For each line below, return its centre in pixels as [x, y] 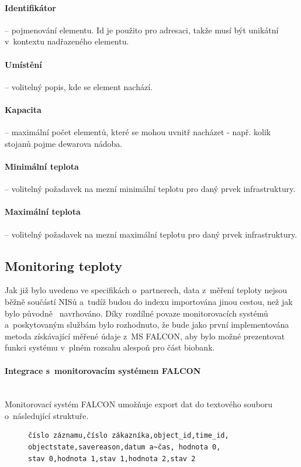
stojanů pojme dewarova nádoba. [64, 143]
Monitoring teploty [63, 265]
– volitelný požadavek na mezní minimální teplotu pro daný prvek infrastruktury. [150, 189]
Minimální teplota [42, 166]
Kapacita [23, 109]
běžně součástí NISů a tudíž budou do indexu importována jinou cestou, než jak [149, 301]
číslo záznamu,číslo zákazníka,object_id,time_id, [129, 436]
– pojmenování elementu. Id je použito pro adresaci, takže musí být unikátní [142, 30]
